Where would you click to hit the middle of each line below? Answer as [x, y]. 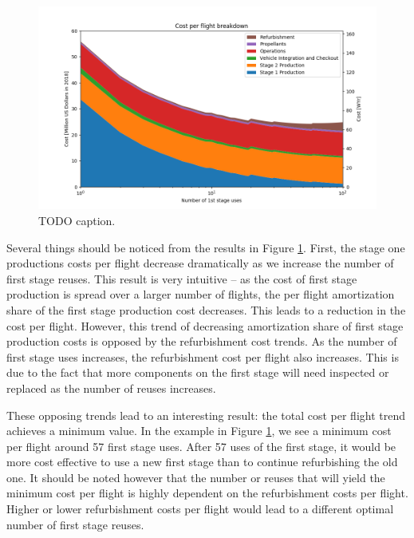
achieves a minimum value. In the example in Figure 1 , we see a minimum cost [199, 431]
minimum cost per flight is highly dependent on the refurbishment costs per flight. [207, 493]
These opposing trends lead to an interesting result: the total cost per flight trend [206, 415]
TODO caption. [77, 220]
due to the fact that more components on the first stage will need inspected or [198, 372]
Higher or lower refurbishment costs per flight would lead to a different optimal [200, 509]
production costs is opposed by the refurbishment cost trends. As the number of [202, 341]
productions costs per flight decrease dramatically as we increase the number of [200, 263]
